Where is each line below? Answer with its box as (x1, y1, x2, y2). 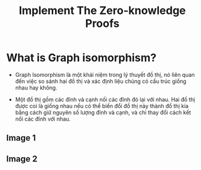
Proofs (85, 16, 120, 30)
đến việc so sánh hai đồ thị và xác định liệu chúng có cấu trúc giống (15, 77, 187, 85)
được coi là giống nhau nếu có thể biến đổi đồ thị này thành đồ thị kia (15, 102, 189, 110)
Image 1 (6, 133, 37, 143)
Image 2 (6, 154, 38, 164)
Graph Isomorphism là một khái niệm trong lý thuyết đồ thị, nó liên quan (15, 71, 195, 78)
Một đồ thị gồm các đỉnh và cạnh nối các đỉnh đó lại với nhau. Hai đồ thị (15, 96, 196, 103)
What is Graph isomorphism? (6, 51, 157, 65)
